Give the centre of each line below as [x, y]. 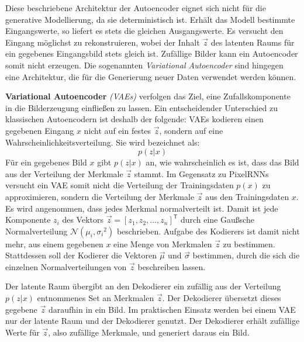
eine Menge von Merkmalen [163, 243]
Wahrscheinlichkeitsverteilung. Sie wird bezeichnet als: [103, 142]
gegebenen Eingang [40, 130]
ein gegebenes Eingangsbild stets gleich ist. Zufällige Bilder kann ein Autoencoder [152, 53]
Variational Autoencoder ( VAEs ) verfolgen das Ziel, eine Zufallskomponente [148, 96]
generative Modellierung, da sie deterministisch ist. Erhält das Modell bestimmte [150, 19]
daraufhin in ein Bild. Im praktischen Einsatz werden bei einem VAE [172, 309]
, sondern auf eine [191, 130]
